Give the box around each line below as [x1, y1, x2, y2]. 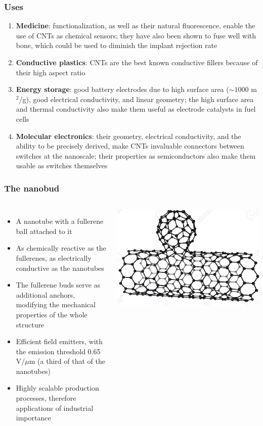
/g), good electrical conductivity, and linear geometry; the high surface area [19, 93, 254, 104]
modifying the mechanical [16, 299, 96, 310]
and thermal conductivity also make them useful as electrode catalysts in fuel [16, 104, 256, 114]
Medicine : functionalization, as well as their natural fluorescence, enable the [16, 20, 255, 31]
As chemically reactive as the [16, 243, 106, 253]
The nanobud [4, 181, 60, 194]
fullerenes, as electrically [16, 252, 92, 263]
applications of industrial [16, 402, 94, 413]
